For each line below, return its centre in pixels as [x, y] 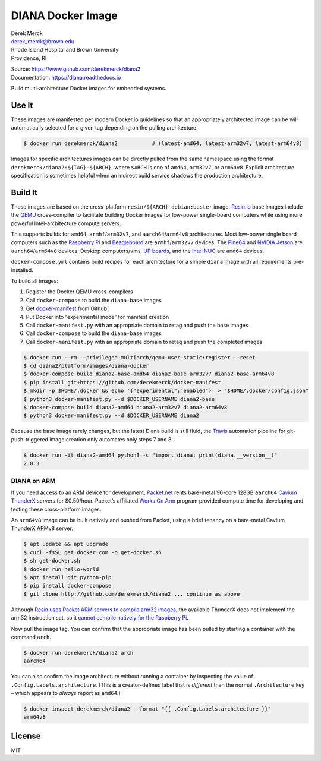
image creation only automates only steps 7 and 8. [111, 439]
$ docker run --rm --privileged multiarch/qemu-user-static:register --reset [139, 357]
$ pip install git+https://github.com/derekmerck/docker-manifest [122, 382]
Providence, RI [29, 58]
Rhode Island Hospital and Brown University [65, 50]
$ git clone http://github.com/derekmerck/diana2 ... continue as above [132, 594]
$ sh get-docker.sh [52, 561]
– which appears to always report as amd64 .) [66, 693]
